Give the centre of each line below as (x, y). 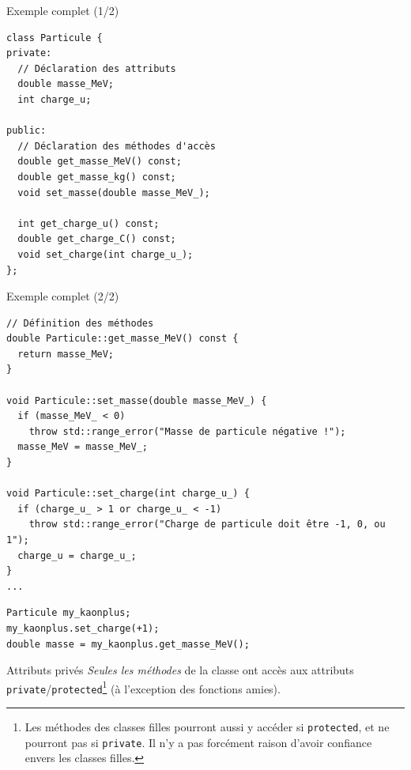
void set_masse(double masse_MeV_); (114, 192)
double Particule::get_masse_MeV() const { (123, 339)
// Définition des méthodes (80, 323)
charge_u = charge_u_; (77, 555)
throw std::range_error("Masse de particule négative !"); (187, 431)
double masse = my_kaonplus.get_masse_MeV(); (128, 644)
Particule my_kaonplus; (69, 613)
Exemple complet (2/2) (63, 296)
